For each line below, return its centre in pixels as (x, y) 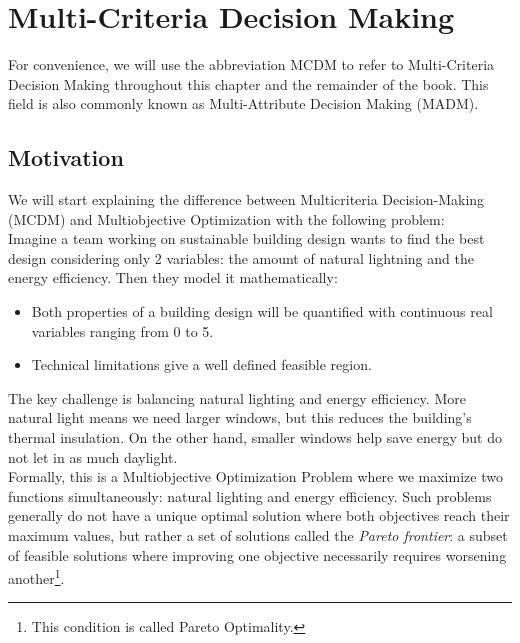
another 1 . (36, 576)
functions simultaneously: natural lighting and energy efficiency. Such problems (250, 495)
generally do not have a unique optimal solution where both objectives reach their (259, 515)
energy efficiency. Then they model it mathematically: (173, 277)
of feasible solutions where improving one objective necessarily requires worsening (257, 554)
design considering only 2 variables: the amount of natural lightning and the (241, 257)
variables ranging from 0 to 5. (122, 330)
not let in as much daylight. (93, 456)
